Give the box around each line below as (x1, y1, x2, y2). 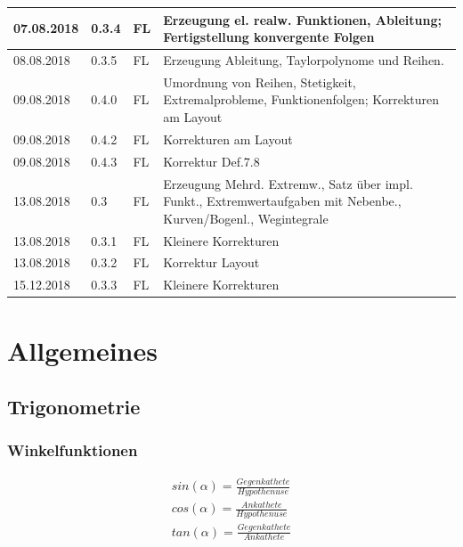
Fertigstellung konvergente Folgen (163, 28, 375, 46)
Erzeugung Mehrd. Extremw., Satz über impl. (163, 174, 413, 192)
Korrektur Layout (163, 253, 260, 272)
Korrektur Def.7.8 (163, 151, 260, 170)
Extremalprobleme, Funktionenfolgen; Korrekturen (163, 90, 440, 109)
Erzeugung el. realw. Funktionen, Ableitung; (163, 10, 442, 29)
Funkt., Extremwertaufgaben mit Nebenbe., (163, 192, 402, 210)
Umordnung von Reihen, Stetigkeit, (163, 72, 356, 91)
